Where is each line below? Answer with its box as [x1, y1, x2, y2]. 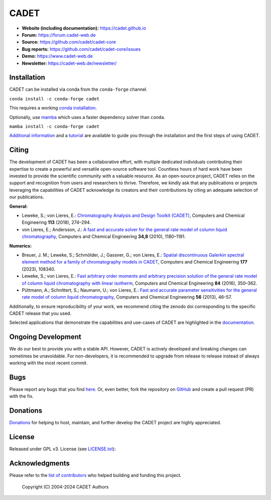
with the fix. [9, 393, 34, 399]
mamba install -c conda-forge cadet [9, 123, 100, 129]
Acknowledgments [9, 459, 70, 468]
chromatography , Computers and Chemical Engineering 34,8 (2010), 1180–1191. [22, 233, 186, 239]
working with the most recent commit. [9, 360, 88, 366]
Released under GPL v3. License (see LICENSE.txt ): [9, 446, 116, 452]
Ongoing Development [9, 333, 81, 341]
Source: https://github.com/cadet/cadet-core [22, 39, 116, 45]
